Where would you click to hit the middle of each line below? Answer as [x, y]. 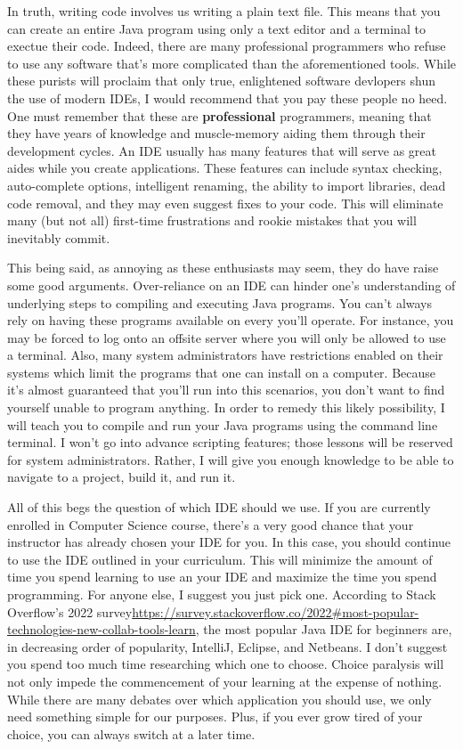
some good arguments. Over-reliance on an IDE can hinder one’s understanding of [231, 285]
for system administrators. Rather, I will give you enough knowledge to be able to [231, 459]
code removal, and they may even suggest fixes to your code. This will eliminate [225, 203]
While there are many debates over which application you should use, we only [219, 699]
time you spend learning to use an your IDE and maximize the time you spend [222, 577]
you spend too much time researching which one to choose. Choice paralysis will [226, 664]
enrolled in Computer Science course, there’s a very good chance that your [211, 524]
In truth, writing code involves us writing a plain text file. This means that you [224, 11]
